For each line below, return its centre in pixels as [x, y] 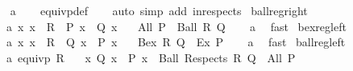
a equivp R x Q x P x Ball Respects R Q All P [151, 57]
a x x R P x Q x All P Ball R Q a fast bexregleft [176, 26]
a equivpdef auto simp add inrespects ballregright [159, 10]
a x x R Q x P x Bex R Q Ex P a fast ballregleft [176, 42]
